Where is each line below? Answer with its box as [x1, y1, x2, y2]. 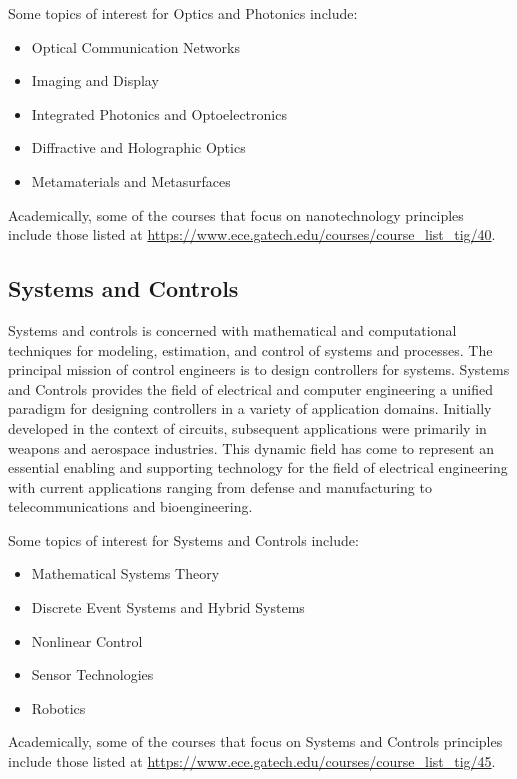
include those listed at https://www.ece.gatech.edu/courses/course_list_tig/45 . [8, 751, 496, 772]
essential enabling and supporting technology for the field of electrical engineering [8, 457, 508, 478]
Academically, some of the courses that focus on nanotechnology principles [8, 204, 464, 225]
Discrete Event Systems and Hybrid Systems [31, 597, 305, 618]
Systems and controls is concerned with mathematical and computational [8, 319, 457, 340]
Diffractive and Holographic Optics [31, 137, 246, 158]
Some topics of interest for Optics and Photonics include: [8, 3, 358, 23]
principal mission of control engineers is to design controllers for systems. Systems [8, 359, 510, 380]
